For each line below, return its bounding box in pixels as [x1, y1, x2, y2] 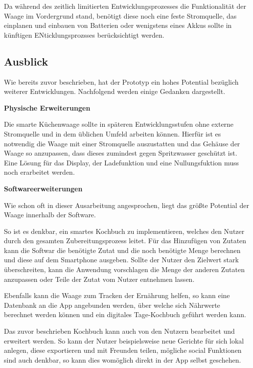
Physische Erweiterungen [4, 102, 91, 113]
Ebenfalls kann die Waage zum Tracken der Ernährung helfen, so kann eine [4, 290, 230, 300]
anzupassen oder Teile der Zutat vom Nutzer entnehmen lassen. [4, 274, 195, 284]
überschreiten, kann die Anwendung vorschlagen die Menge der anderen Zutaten [4, 264, 245, 275]
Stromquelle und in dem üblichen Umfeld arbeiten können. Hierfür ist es [4, 128, 221, 138]
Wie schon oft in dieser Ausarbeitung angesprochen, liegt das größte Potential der [4, 200, 249, 210]
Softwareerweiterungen [4, 183, 83, 193]
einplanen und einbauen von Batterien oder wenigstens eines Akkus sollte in [4, 20, 232, 30]
